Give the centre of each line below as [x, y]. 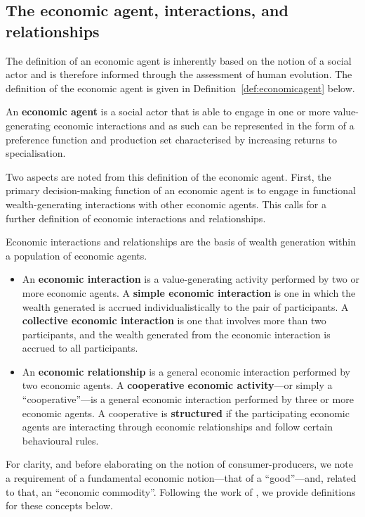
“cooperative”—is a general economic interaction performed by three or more [188, 399]
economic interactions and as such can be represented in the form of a [204, 125]
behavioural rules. [60, 440]
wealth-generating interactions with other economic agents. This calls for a [166, 204]
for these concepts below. [60, 505]
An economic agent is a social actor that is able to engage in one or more [168, 111]
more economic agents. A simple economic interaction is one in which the [189, 292]
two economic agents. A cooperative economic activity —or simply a [177, 385]
